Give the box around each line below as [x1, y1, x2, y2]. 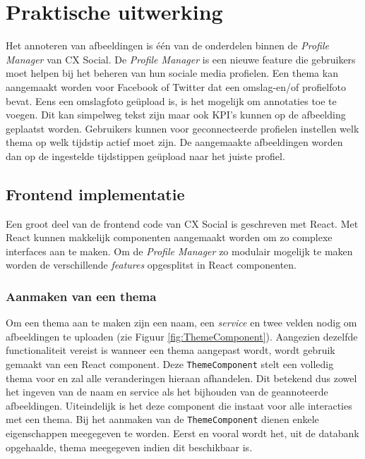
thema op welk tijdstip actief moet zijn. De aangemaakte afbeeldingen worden [6, 135, 343, 149]
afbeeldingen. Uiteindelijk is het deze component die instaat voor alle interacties [6, 398, 352, 412]
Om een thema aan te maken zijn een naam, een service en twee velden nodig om [6, 315, 357, 330]
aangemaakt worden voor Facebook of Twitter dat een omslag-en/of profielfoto [6, 79, 346, 94]
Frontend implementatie [6, 183, 185, 204]
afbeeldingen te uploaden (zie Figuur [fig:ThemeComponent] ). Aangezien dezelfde [6, 329, 358, 343]
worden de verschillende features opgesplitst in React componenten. [6, 257, 297, 272]
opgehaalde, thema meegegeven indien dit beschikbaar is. [6, 439, 253, 454]
